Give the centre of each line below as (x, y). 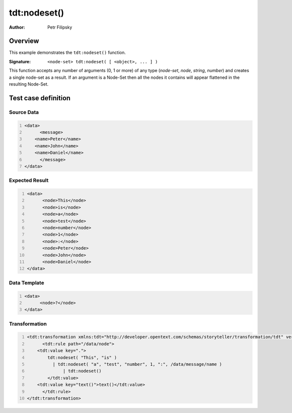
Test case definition (40, 98)
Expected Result (29, 180)
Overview (24, 41)
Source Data (24, 112)
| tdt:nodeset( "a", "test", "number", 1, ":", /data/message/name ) (137, 364)
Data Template (27, 283)
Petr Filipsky (60, 27)
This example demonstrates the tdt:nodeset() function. (67, 53)
